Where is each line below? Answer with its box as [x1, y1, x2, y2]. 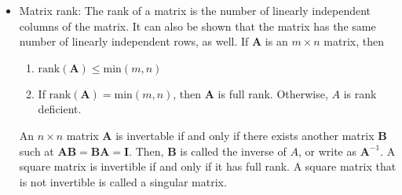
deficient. [38, 101, 82, 117]
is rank [343, 85, 377, 101]
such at [19, 142, 54, 159]
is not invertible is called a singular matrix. [19, 173, 227, 189]
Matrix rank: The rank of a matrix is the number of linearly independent [19, 2, 371, 18]
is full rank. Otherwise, [217, 85, 328, 101]
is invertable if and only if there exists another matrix [115, 127, 375, 143]
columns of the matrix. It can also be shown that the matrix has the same [19, 17, 376, 34]
